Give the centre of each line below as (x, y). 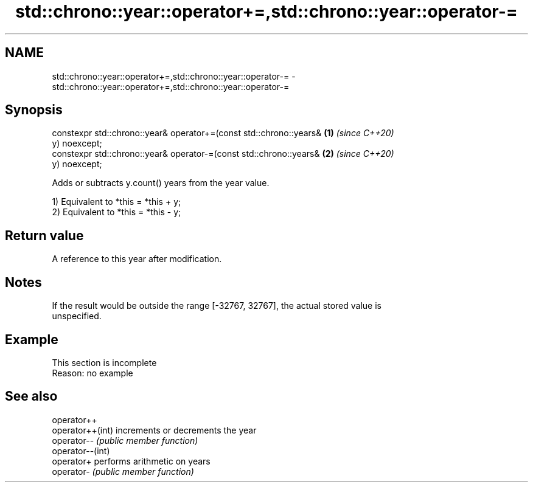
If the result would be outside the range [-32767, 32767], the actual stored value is (217, 306)
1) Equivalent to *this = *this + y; (117, 202)
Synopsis (34, 110)
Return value (44, 235)
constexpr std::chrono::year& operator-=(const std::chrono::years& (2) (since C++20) (223, 154)
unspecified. (77, 316)
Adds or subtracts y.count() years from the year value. (161, 183)
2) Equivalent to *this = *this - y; (117, 212)
